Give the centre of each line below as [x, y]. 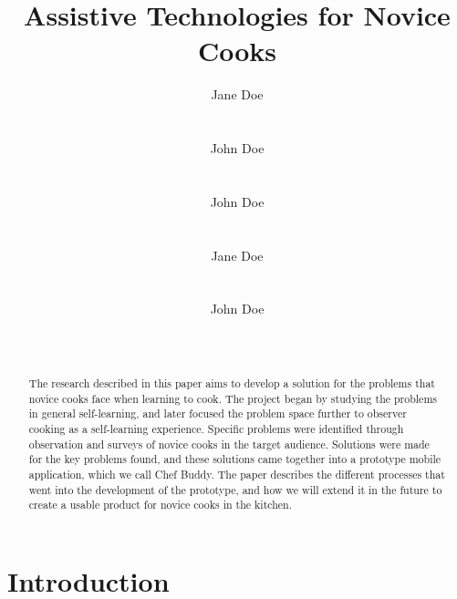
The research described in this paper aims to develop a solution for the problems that [232, 383]
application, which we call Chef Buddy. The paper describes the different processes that [237, 474]
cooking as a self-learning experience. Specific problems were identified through [216, 428]
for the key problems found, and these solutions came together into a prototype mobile [235, 459]
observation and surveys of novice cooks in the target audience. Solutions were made [229, 444]
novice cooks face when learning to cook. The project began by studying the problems [233, 398]
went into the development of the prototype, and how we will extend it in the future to [235, 489]
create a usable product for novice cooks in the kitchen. [161, 505]
